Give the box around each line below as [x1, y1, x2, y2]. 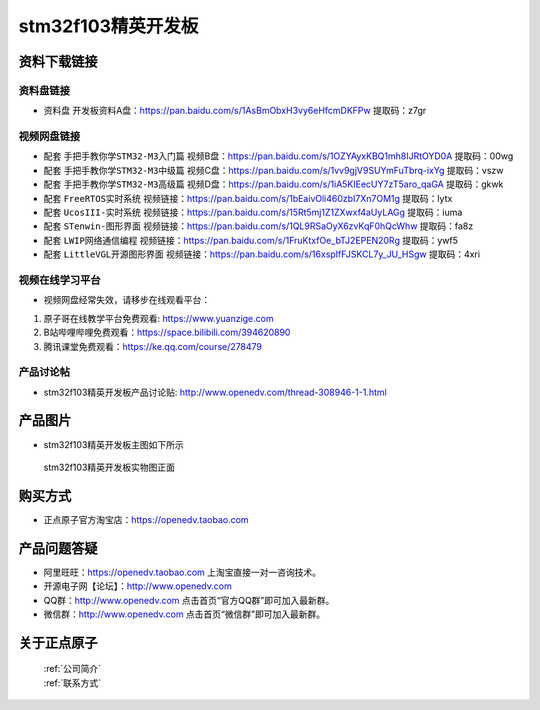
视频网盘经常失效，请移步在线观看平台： [43, 294, 210, 306]
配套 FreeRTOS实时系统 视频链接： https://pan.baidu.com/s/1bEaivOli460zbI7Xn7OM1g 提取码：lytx [43, 192, 453, 204]
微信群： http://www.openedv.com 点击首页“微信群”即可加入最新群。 [43, 608, 325, 620]
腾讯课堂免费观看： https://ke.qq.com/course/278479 [43, 340, 262, 352]
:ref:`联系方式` [43, 676, 102, 689]
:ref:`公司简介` [43, 663, 102, 675]
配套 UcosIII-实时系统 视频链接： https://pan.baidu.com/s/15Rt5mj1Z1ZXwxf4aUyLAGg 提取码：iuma [43, 206, 463, 219]
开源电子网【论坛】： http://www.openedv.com [43, 580, 232, 592]
